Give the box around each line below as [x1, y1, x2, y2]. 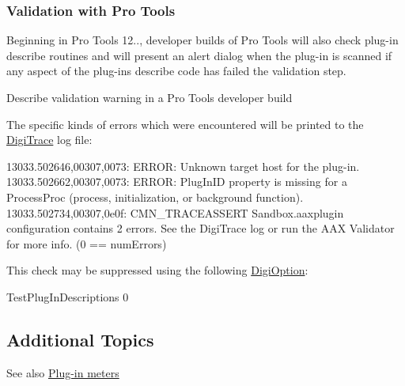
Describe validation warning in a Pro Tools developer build [6, 89, 293, 105]
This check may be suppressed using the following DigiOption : [6, 262, 308, 278]
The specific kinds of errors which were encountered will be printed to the [6, 115, 364, 132]
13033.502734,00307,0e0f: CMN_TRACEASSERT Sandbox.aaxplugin [6, 204, 344, 221]
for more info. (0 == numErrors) [6, 235, 167, 252]
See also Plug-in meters [6, 364, 119, 380]
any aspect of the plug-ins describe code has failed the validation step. [6, 62, 346, 79]
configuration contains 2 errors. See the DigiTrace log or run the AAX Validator [6, 220, 395, 237]
